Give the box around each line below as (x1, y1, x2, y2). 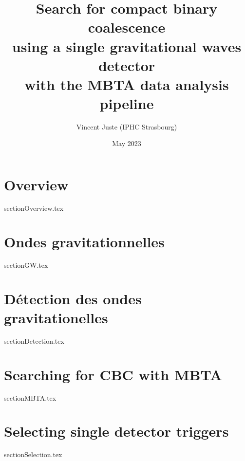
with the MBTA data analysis (24, 74, 229, 94)
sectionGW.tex (4, 259, 48, 270)
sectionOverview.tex (4, 203, 64, 213)
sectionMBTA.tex (4, 392, 57, 403)
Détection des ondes (4, 288, 142, 308)
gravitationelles (4, 307, 108, 327)
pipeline (99, 93, 154, 113)
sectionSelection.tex (4, 449, 62, 460)
